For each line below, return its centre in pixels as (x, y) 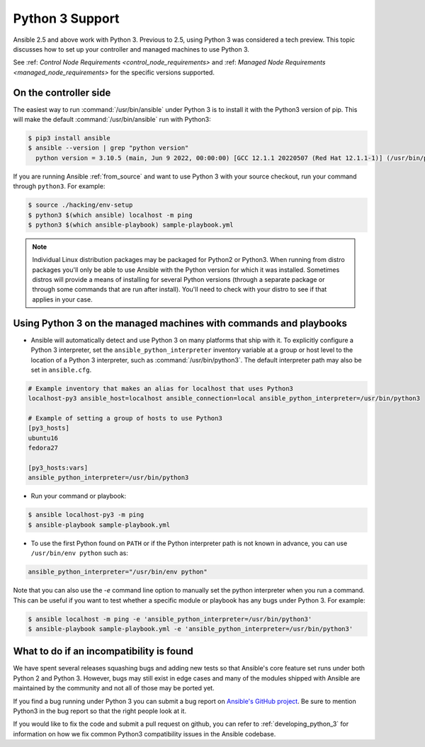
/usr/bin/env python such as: (80, 553)
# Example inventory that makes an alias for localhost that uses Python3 (161, 388)
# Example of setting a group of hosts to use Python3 (125, 418)
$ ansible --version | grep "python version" (108, 148)
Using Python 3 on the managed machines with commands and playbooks (180, 323)
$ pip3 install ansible (69, 138)
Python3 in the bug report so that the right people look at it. (100, 711)
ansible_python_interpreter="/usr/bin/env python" (118, 572)
